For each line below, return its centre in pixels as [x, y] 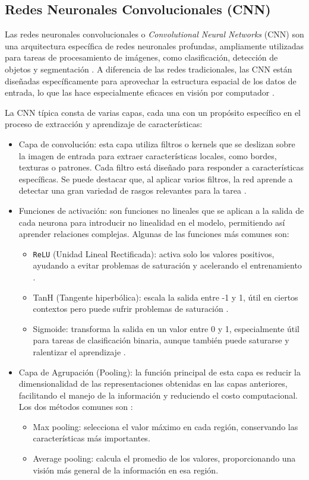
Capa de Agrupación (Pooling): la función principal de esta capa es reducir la [160, 372]
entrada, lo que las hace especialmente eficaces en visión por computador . [140, 92]
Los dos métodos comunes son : [76, 407]
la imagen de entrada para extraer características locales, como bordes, [148, 155]
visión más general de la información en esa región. [126, 470]
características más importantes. [92, 438]
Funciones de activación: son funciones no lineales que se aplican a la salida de [161, 210]
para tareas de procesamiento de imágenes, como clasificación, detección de [141, 57]
